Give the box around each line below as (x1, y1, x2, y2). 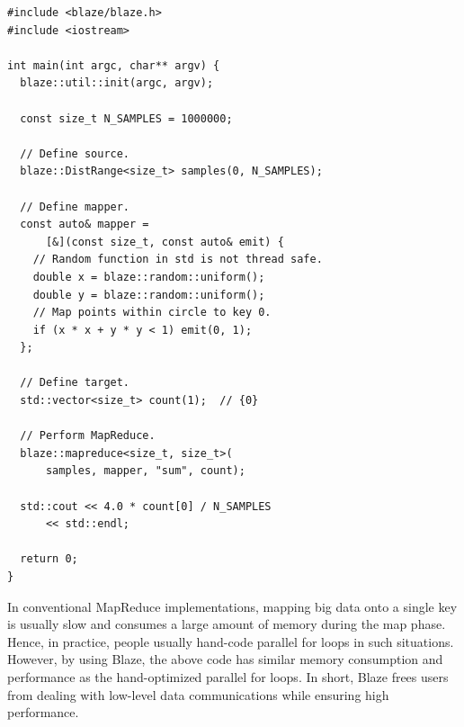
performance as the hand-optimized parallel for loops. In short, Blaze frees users (7, 667, 449, 686)
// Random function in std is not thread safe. (32, 253, 323, 266)
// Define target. (20, 376, 130, 390)
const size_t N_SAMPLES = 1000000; (20, 112, 233, 125)
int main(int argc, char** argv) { (7, 58, 220, 72)
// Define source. (20, 147, 130, 160)
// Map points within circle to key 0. (32, 306, 272, 319)
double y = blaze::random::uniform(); (32, 288, 265, 301)
